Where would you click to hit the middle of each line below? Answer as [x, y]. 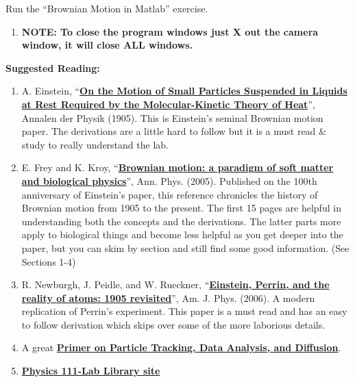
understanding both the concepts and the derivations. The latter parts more [181, 221]
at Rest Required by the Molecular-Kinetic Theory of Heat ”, [168, 104]
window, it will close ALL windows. [107, 45]
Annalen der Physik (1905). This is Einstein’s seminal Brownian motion [172, 117]
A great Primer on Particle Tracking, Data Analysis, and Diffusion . [181, 347]
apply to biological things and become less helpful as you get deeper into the [182, 234]
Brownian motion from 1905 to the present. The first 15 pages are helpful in [181, 208]
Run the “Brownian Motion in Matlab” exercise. [107, 8]
